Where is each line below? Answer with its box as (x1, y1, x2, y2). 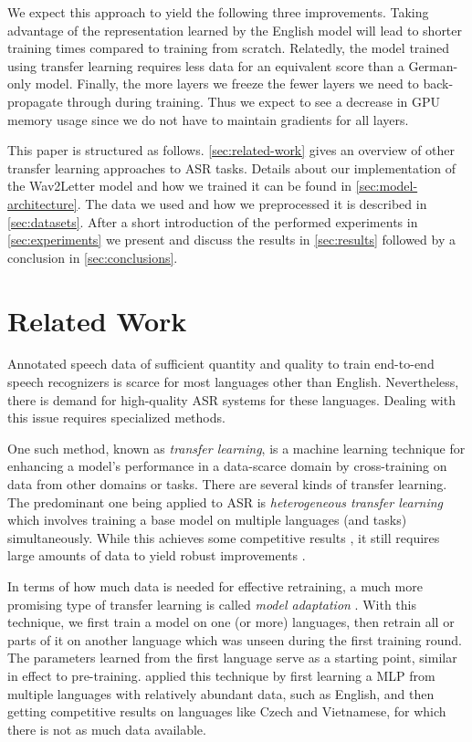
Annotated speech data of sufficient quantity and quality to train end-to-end (7, 354, 435, 373)
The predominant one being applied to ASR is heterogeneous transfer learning (7, 492, 444, 511)
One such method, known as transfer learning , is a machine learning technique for (7, 438, 466, 457)
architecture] (7, 193, 78, 213)
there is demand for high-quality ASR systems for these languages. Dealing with (7, 390, 456, 409)
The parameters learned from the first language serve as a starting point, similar (7, 648, 457, 667)
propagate (7, 91, 63, 110)
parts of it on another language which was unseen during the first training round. (7, 630, 462, 649)
